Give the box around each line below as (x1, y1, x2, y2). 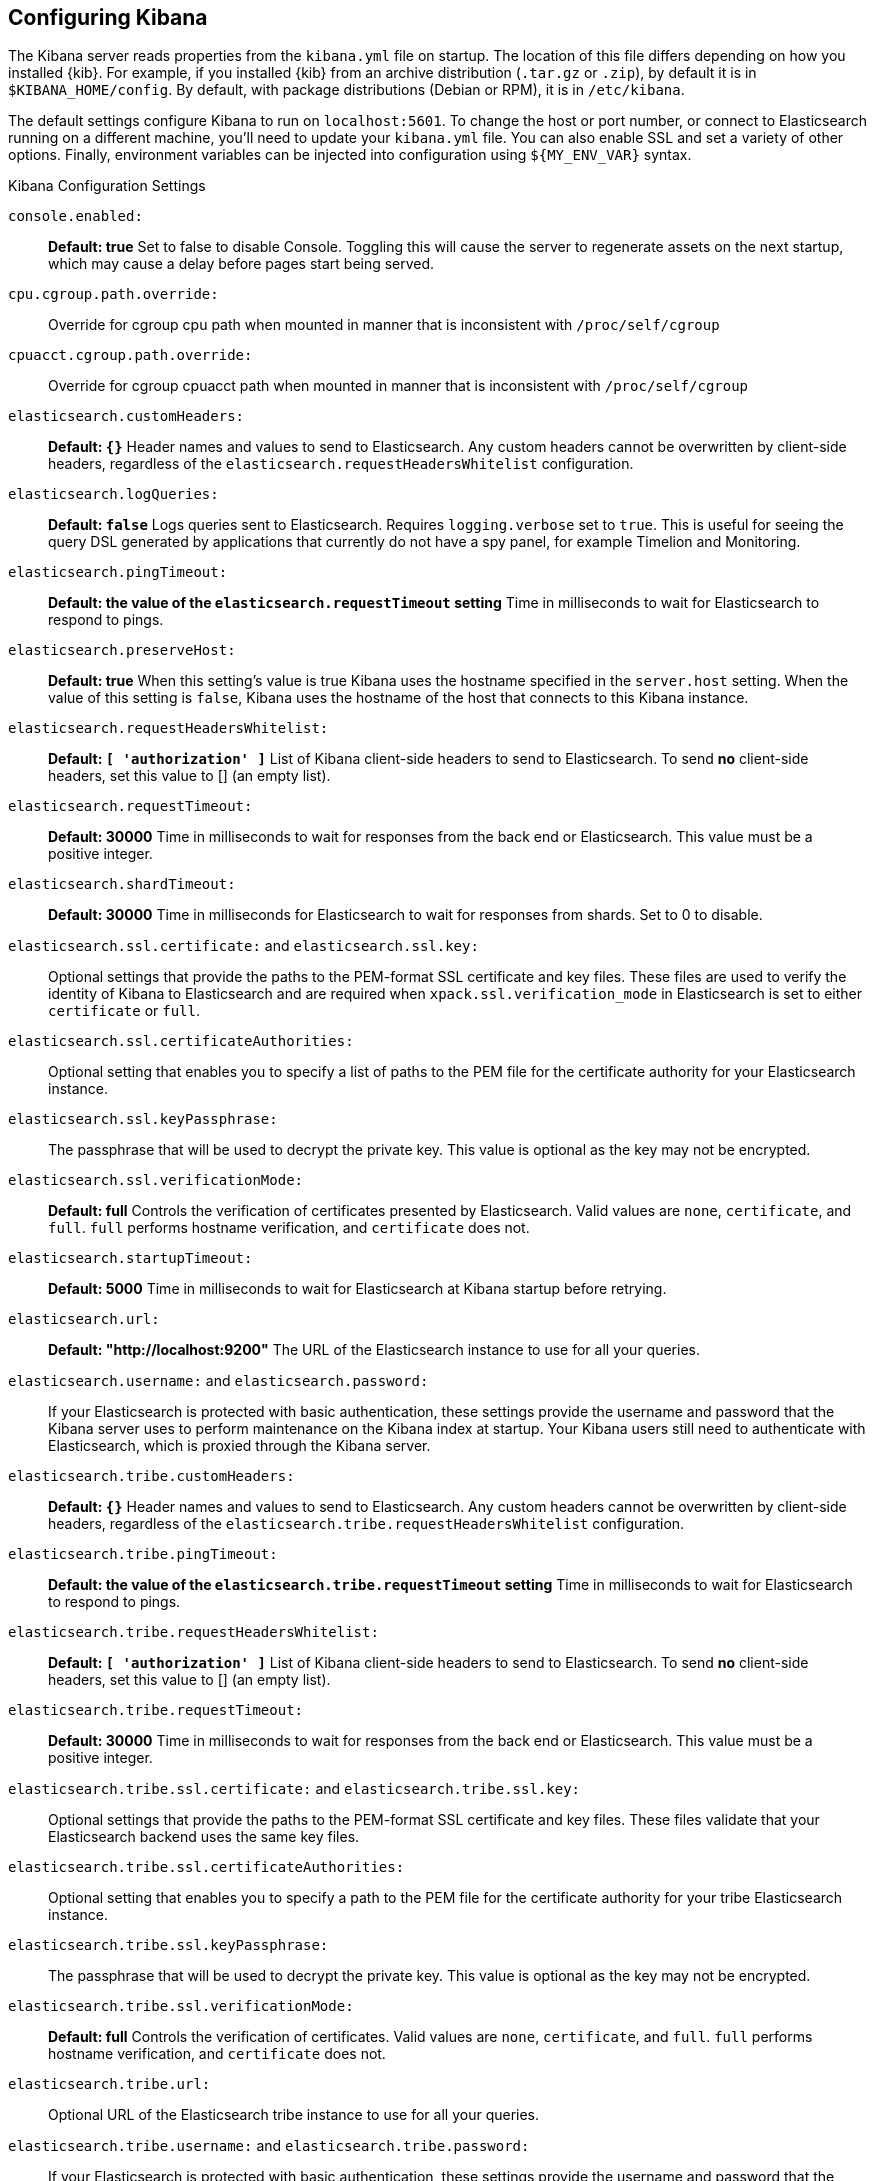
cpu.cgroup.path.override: (8, 286, 219, 303)
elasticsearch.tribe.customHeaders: (8, 1468, 295, 1485)
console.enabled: (8, 208, 143, 225)
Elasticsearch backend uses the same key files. (48, 1828, 360, 1846)
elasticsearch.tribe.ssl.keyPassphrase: (8, 1937, 329, 1954)
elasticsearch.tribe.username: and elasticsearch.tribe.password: (8, 2137, 530, 2155)
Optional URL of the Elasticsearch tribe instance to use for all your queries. (48, 2106, 540, 2124)
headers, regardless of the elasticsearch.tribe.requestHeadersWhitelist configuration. (48, 1515, 685, 1533)
